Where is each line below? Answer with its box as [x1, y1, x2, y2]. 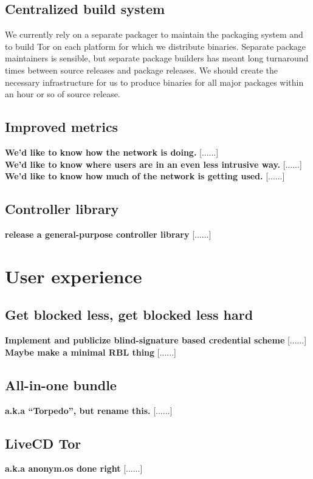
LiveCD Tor [5, 433, 81, 452]
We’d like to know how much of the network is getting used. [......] [5, 170, 285, 182]
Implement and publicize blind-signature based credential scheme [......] [5, 334, 307, 346]
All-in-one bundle [5, 375, 117, 394]
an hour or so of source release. [5, 88, 120, 100]
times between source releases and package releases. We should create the [5, 63, 278, 76]
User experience [5, 263, 142, 288]
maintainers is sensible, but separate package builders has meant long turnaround [5, 52, 309, 64]
